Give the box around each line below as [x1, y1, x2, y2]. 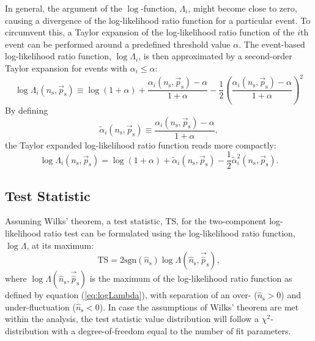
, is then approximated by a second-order [138, 50, 292, 62]
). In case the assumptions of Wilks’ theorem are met [99, 300, 299, 313]
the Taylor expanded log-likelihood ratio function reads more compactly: [5, 138, 276, 151]
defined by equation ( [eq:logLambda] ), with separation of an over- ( [5, 288, 258, 301]
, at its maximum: [26, 238, 94, 251]
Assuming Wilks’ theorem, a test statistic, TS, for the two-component [5, 215, 267, 227]
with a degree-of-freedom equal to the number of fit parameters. [51, 324, 291, 337]
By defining [5, 104, 48, 116]
